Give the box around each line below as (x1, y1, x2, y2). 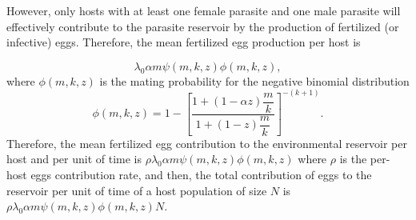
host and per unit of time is (6, 150, 142, 167)
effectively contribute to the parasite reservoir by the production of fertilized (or (6, 18, 399, 34)
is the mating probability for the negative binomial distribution (99, 72, 410, 89)
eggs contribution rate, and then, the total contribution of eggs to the (30, 166, 372, 182)
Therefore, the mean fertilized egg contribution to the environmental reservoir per (6, 134, 407, 151)
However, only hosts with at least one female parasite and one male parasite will (6, 2, 401, 18)
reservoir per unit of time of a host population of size (6, 182, 267, 198)
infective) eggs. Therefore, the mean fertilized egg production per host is (6, 34, 361, 50)
